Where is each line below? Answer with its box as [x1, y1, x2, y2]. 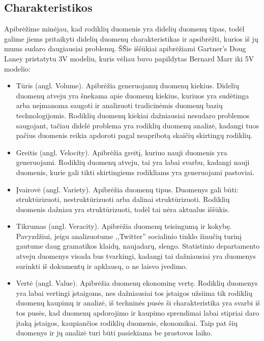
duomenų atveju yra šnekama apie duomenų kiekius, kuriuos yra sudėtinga [16, 90, 249, 100]
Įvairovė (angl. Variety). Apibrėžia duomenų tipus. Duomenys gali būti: [16, 184, 239, 194]
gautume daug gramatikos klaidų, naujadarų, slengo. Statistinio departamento [16, 241, 260, 251]
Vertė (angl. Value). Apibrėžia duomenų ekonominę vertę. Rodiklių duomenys [16, 278, 258, 288]
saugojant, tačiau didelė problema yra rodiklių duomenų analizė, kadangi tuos [16, 120, 259, 130]
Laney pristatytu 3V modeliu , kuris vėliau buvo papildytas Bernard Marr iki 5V [4, 53, 254, 63]
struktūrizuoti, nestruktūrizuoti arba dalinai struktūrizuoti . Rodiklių [16, 194, 230, 204]
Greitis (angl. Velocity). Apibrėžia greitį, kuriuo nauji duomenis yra [16, 147, 227, 157]
